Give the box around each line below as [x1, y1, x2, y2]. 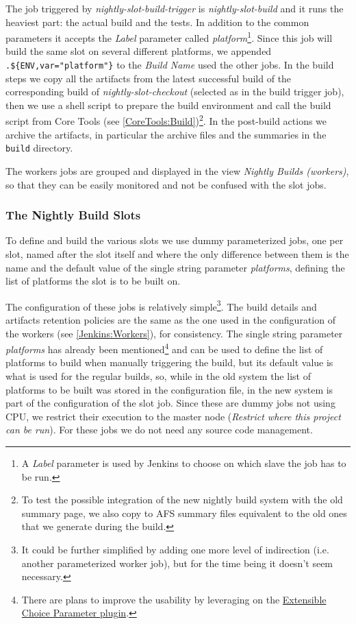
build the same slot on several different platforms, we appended [5, 44, 272, 58]
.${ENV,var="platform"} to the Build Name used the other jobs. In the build [5, 58, 334, 72]
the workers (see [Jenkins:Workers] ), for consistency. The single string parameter [5, 326, 343, 340]
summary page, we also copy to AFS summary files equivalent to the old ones [21, 505, 347, 520]
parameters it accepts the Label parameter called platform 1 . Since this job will [5, 29, 333, 45]
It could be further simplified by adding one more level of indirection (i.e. [21, 542, 329, 556]
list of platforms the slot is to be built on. [5, 274, 181, 288]
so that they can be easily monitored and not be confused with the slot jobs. [5, 177, 327, 191]
